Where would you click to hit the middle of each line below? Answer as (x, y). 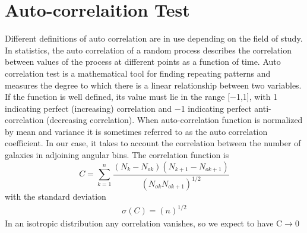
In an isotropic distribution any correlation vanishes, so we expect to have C (144, 223)
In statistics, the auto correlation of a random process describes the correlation (148, 50)
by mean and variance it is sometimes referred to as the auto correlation (136, 131)
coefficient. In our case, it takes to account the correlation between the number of (153, 143)
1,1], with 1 (257, 97)
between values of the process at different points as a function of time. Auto (143, 62)
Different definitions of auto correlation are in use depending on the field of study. (154, 38)
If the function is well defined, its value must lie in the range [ (118, 97)
